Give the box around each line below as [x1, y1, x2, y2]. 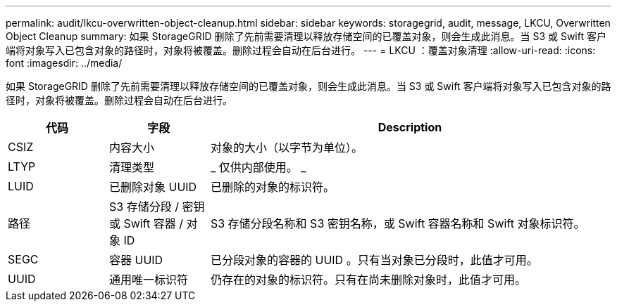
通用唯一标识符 [108, 273, 188, 287]
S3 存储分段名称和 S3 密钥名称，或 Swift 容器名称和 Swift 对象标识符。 [210, 216, 585, 230]
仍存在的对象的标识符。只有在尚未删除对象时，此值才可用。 [210, 273, 526, 287]
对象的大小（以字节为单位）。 [210, 141, 363, 155]
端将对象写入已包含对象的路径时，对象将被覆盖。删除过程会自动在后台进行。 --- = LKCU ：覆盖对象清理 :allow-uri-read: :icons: [6, 44, 596, 56]
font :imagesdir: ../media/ [6, 57, 123, 69]
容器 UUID [108, 253, 163, 267]
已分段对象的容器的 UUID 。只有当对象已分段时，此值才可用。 [210, 253, 538, 267]
